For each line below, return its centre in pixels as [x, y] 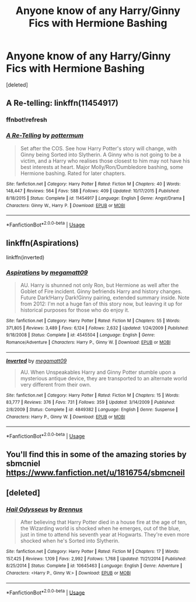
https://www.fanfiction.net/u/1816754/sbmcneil [95, 473]
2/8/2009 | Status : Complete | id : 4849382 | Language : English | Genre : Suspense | [92, 410]
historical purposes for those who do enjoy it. [75, 310]
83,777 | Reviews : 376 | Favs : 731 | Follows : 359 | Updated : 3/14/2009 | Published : [91, 403]
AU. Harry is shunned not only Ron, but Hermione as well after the [99, 285]
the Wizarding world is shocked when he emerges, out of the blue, [100, 528]
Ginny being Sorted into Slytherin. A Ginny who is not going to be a [101, 154]
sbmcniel [23, 464]
